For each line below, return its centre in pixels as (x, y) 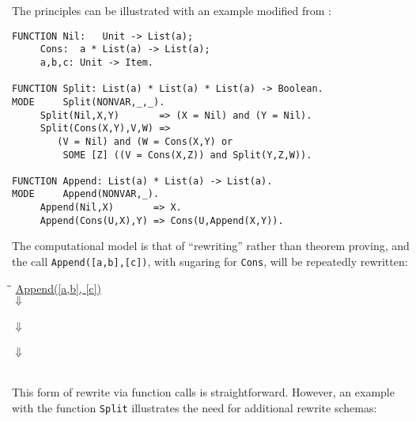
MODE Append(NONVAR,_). (86, 194)
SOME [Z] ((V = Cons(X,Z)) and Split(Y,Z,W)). (187, 155)
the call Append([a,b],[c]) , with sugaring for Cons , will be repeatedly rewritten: (210, 262)
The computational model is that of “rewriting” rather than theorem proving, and (211, 246)
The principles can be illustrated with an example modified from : (172, 10)
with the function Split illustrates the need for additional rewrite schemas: (195, 407)
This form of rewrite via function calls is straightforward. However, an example (203, 392)
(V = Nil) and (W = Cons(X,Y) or (145, 141)
